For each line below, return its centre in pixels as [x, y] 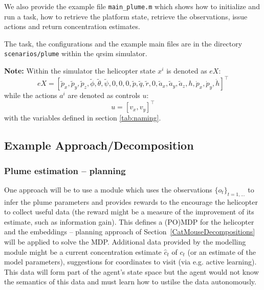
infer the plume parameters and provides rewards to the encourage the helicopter [131, 201]
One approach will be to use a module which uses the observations [108, 189]
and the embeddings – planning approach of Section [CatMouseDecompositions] [130, 232]
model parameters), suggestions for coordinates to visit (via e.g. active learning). [130, 262]
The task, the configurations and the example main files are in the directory [123, 43]
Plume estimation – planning [65, 170]
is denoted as [187, 71]
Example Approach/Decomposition [99, 145]
